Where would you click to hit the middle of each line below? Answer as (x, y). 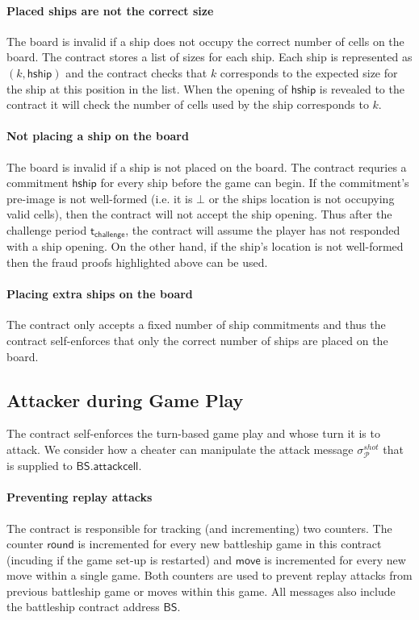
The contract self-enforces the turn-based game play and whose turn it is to (193, 433)
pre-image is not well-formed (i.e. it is (100, 198)
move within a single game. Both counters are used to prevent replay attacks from (209, 575)
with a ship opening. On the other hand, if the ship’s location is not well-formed (205, 246)
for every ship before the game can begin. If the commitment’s (255, 183)
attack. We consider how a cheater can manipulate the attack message (180, 449)
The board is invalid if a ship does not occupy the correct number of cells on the (205, 41)
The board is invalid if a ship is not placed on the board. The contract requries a (207, 166)
